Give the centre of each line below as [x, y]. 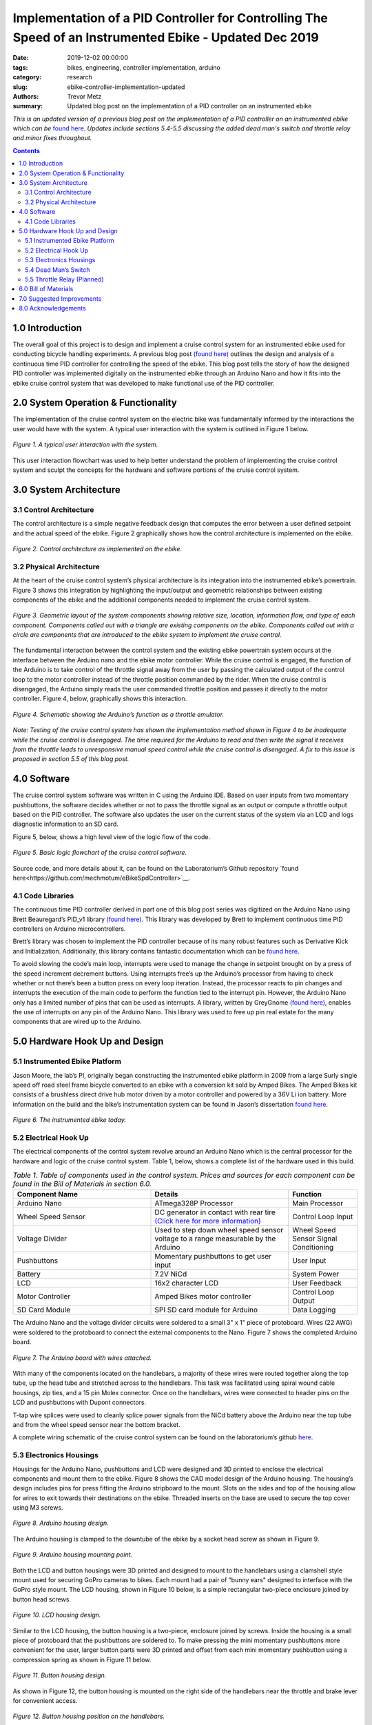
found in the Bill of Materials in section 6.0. [82, 1184]
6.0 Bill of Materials [46, 289]
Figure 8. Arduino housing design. [61, 1523]
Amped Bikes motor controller [203, 1297]
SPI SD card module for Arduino [206, 1310]
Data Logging [314, 1310]
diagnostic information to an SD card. [65, 824]
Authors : [26, 96]
